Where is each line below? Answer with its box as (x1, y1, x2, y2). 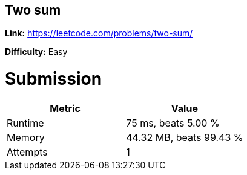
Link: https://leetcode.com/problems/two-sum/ (5, 28, 193, 39)
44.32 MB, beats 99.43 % (126, 131, 243, 144)
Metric (50, 102, 81, 114)
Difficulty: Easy (5, 47, 68, 58)
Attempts (7, 145, 48, 158)
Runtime (7, 116, 44, 129)
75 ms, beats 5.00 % (126, 116, 220, 129)
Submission (5, 68, 102, 90)
